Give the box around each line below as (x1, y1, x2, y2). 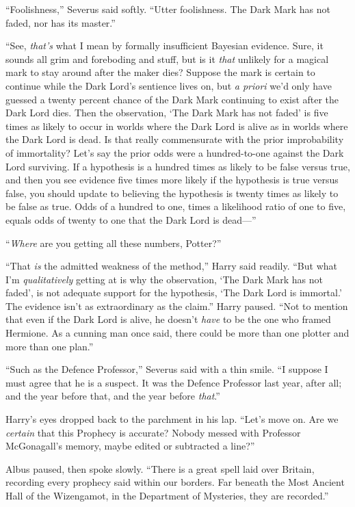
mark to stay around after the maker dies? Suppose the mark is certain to (5, 65, 315, 79)
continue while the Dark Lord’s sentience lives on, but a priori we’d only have (5, 78, 332, 92)
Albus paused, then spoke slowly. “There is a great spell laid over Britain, (5, 461, 315, 476)
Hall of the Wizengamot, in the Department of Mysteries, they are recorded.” (5, 489, 329, 502)
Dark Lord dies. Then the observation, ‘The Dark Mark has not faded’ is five (5, 105, 328, 120)
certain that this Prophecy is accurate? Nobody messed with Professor (5, 425, 301, 439)
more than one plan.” (5, 339, 94, 353)
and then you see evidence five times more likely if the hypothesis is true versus (5, 172, 339, 187)
